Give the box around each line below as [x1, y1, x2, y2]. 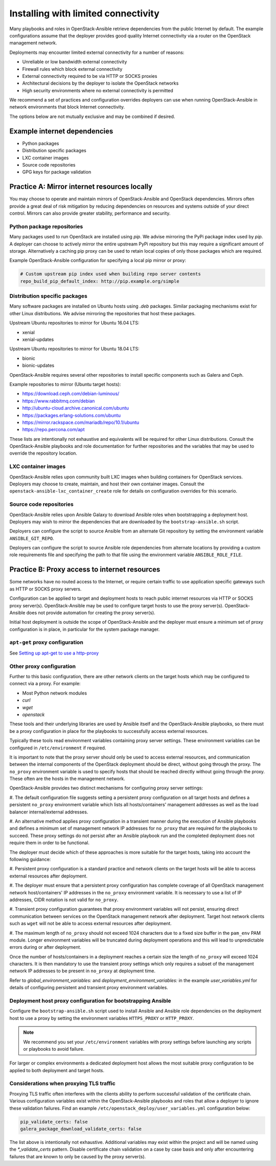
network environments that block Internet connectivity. [9, 104, 125, 110]
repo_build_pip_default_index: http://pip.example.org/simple [20, 278, 179, 284]
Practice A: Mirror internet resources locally [9, 182, 153, 191]
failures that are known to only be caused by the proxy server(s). [9, 1153, 146, 1159]
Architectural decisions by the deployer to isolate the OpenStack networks [22, 80, 179, 87]
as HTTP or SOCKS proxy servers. [9, 586, 82, 592]
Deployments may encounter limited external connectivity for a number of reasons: [9, 49, 185, 55]
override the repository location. [9, 450, 78, 456]
